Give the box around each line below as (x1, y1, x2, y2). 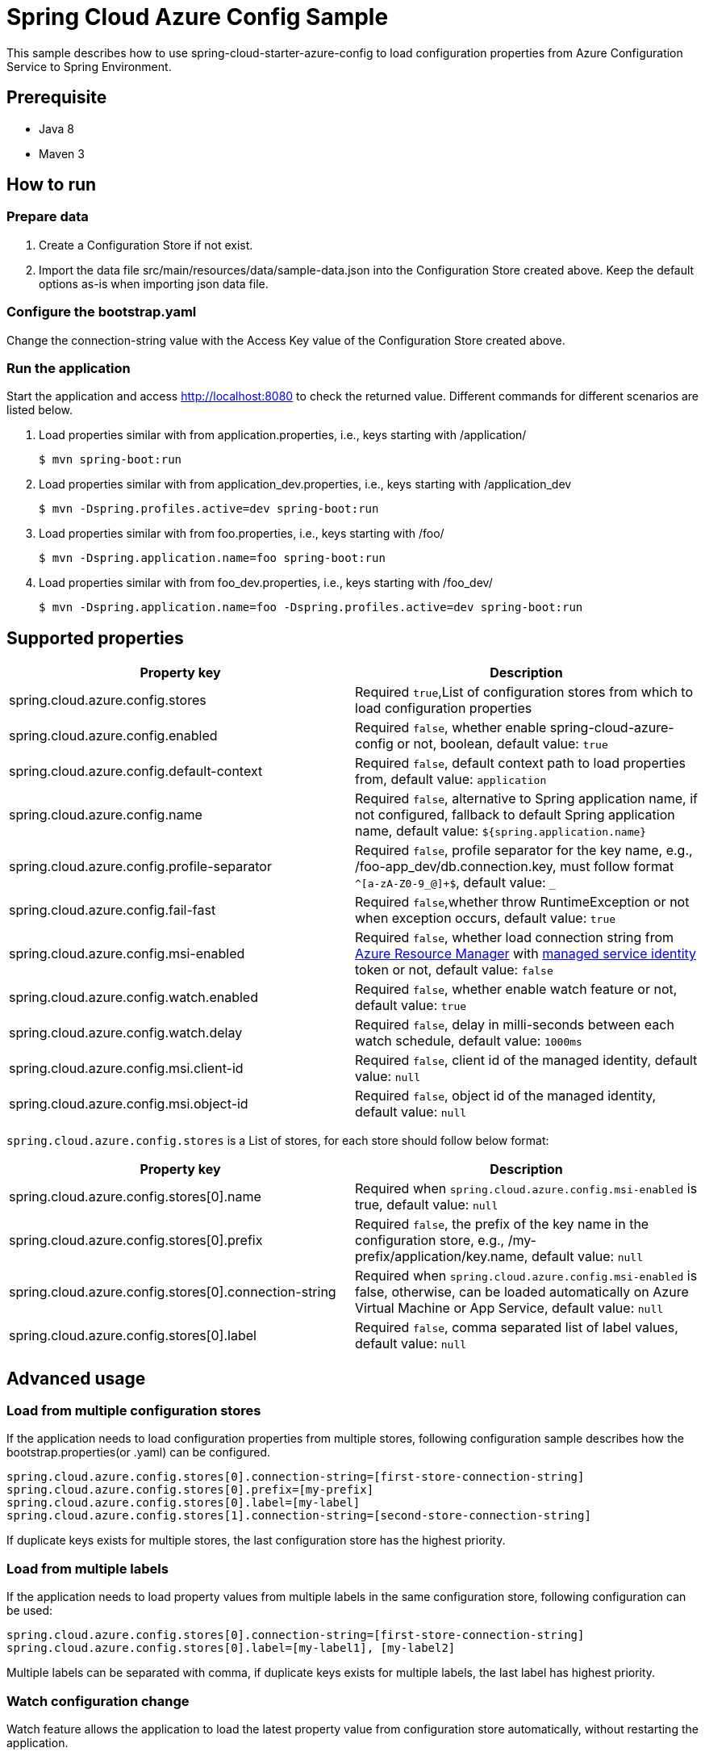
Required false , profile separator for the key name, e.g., (355, 842, 693, 859)
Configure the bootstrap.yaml (6, 304, 197, 321)
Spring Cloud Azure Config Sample (6, 3, 389, 31)
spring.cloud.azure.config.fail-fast (9, 902, 216, 919)
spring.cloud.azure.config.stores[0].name (9, 1188, 261, 1205)
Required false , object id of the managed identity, (355, 1088, 657, 1104)
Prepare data (6, 208, 89, 225)
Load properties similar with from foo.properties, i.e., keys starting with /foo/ (39, 526, 444, 541)
